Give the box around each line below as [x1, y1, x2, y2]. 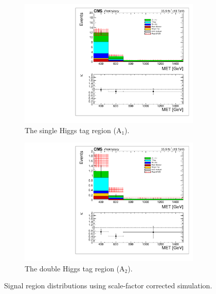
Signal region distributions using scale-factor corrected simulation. [4, 280, 212, 291]
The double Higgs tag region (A [25, 263, 125, 273]
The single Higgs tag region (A [25, 124, 122, 135]
